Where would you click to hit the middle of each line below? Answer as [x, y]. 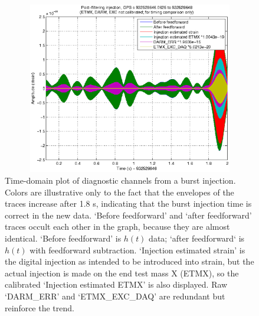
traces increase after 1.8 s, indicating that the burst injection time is [128, 203]
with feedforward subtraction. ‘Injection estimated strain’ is [137, 250]
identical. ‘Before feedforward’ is [63, 238]
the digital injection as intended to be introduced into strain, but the [129, 261]
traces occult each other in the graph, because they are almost [117, 227]
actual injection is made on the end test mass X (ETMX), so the [122, 273]
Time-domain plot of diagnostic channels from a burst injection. [120, 180]
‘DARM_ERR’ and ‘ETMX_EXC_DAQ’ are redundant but [115, 296]
